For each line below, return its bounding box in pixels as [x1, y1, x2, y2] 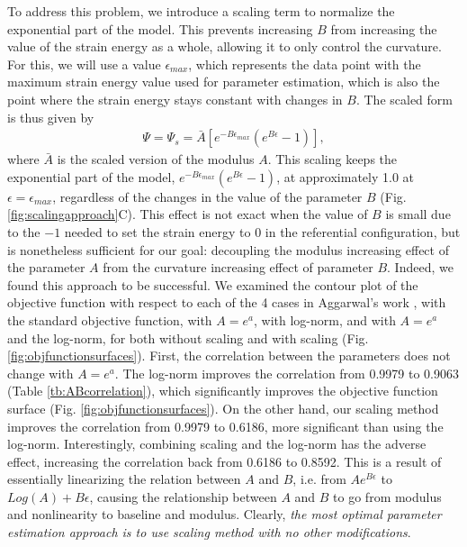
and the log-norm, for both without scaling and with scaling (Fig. [7, 328, 369, 347]
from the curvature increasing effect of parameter [103, 258, 373, 277]
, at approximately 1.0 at [276, 167, 415, 186]
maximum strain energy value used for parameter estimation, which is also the [7, 72, 440, 91]
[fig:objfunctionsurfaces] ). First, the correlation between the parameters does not [7, 346, 451, 365]
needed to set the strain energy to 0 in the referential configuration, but [64, 222, 461, 241]
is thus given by [7, 107, 94, 126]
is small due [385, 205, 451, 223]
